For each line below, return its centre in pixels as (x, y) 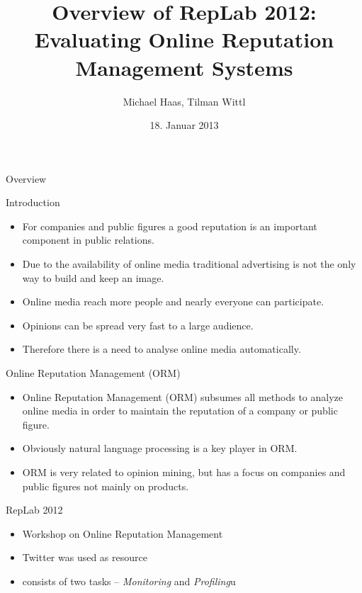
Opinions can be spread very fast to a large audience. (138, 325)
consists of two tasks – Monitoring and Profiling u (129, 581)
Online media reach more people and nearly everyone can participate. (173, 301)
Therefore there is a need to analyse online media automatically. (162, 349)
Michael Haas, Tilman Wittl (184, 101)
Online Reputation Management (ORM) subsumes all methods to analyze (182, 396)
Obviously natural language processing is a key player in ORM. (160, 448)
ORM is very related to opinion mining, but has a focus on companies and (184, 472)
